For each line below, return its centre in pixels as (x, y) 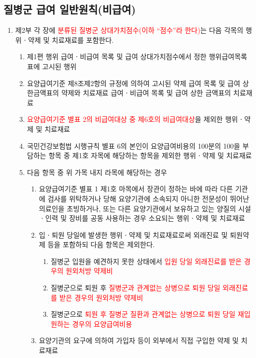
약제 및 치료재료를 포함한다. (71, 40)
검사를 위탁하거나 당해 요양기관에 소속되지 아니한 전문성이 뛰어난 (148, 198)
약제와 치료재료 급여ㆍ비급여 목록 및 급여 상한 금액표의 (146, 93)
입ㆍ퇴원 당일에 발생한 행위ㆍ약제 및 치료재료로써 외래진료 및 (133, 234)
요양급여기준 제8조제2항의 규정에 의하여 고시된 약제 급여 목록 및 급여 (134, 83)
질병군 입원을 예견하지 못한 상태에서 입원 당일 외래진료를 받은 (146, 261)
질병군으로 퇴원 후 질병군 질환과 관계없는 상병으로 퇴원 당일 (143, 314)
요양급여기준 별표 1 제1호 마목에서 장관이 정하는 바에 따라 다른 (136, 189)
